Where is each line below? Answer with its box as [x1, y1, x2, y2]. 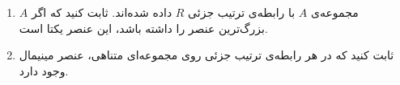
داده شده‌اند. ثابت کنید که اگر [31, 4, 172, 20]
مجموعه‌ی [311, 4, 359, 20]
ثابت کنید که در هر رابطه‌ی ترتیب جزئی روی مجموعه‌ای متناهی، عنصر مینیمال [19, 47, 394, 63]
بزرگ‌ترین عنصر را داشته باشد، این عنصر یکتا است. [19, 19, 268, 36]
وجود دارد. [19, 62, 69, 79]
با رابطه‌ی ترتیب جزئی [188, 4, 296, 20]
